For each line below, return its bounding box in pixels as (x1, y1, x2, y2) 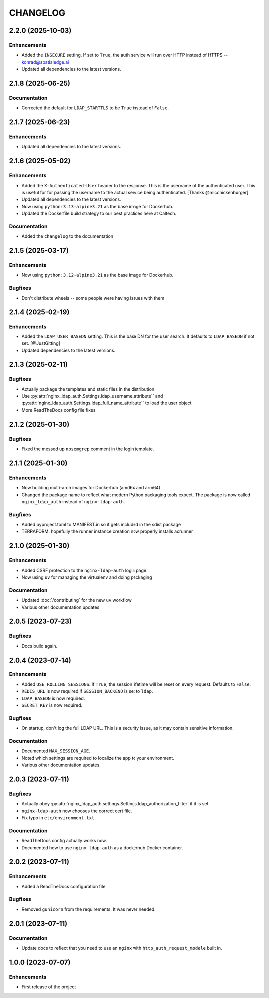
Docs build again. (21, 643, 57, 649)
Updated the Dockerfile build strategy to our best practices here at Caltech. (21, 210, 177, 217)
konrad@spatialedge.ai (21, 59, 69, 65)
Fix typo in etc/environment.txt (21, 815, 95, 821)
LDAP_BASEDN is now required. (21, 695, 85, 701)
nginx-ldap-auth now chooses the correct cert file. (21, 808, 132, 814)
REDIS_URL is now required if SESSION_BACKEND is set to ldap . (21, 688, 153, 694)
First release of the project (21, 984, 76, 990)
